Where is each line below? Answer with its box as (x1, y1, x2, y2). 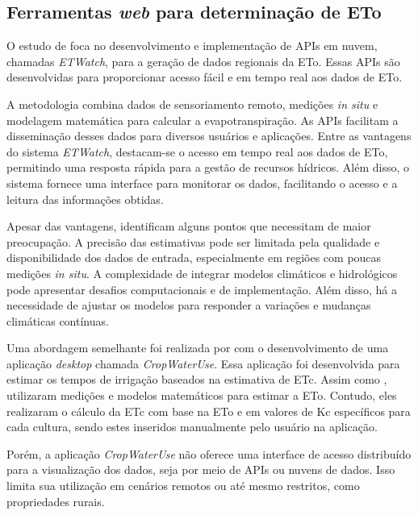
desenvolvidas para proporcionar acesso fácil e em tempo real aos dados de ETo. (6, 69, 403, 85)
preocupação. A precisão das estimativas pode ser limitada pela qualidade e (6, 233, 380, 250)
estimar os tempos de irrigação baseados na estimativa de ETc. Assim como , (6, 371, 387, 388)
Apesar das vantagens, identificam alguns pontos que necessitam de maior (6, 218, 371, 235)
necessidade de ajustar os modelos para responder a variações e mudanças (6, 297, 371, 314)
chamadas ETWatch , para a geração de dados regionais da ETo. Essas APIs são (6, 52, 400, 69)
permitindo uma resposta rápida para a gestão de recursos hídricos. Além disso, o (6, 159, 410, 176)
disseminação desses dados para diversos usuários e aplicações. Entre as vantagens (6, 127, 412, 144)
